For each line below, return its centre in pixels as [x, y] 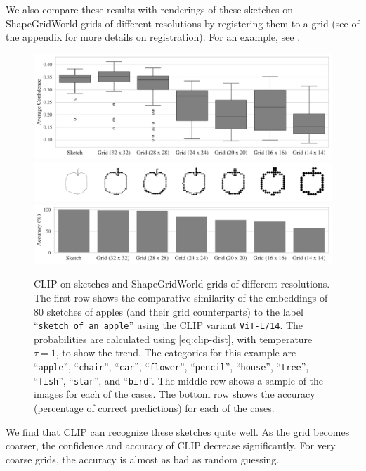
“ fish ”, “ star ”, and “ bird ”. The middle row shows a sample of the [179, 380]
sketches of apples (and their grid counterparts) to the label [175, 311]
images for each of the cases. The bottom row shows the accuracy [175, 394]
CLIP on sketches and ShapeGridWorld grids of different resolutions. [182, 284]
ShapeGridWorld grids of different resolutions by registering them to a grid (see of [183, 23]
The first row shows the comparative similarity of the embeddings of [181, 297]
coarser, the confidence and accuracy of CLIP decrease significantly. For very [171, 445]
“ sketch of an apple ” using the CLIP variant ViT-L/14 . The [169, 325]
